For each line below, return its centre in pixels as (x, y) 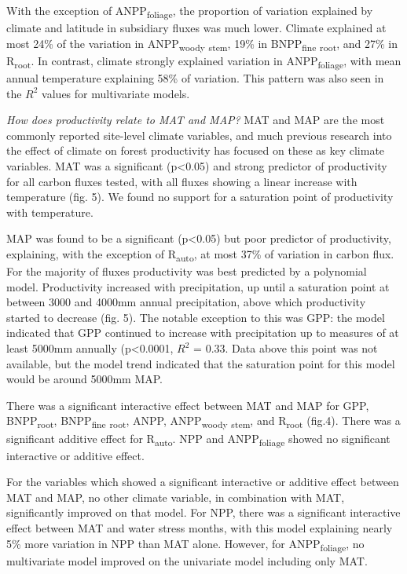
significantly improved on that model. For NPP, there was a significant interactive (203, 512)
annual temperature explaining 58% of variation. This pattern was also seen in (195, 77)
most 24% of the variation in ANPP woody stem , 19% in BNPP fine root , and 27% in (202, 44)
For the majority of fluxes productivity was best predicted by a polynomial (187, 271)
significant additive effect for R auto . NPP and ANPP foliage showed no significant (198, 439)
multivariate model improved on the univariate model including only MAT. (187, 560)
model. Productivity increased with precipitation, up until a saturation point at (198, 286)
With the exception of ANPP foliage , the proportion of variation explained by (190, 11)
